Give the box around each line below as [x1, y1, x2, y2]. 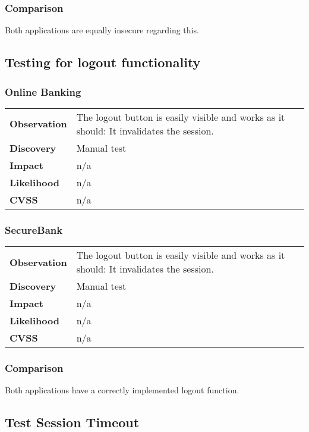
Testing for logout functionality [5, 53, 201, 71]
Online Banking [5, 84, 81, 99]
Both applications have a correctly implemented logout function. [5, 384, 239, 396]
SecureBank [5, 222, 63, 237]
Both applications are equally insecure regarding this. [5, 24, 199, 36]
